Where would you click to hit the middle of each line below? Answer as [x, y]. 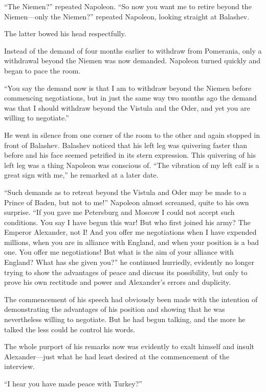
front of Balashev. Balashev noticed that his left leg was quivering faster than [126, 145]
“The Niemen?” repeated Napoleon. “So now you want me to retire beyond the [128, 6]
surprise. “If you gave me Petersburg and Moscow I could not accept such [119, 212]
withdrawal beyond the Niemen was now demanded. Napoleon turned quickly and [132, 60]
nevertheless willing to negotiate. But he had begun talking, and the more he [125, 319]
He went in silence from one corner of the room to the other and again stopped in [132, 134]
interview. [19, 366]
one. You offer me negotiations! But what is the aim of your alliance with [119, 252]
